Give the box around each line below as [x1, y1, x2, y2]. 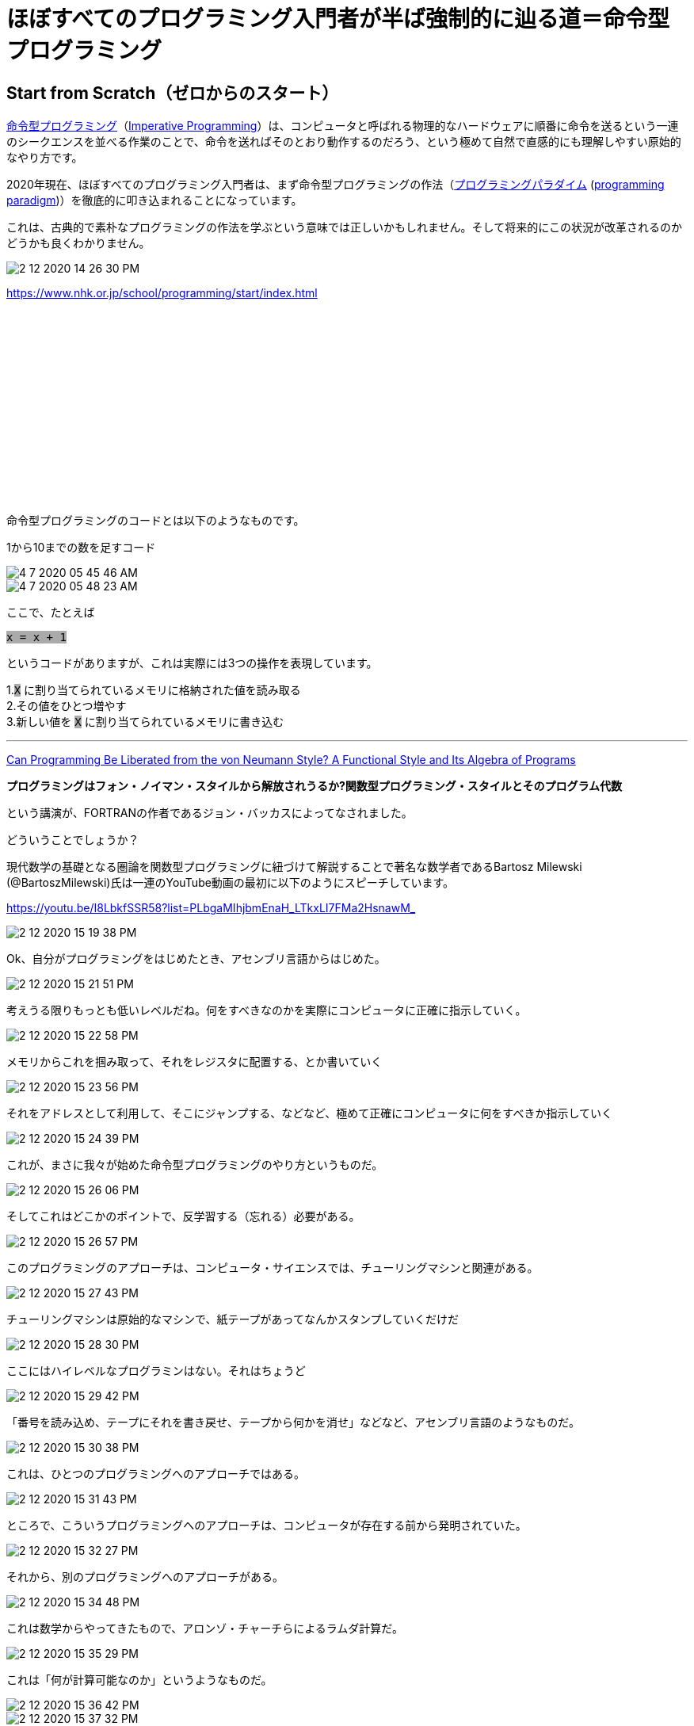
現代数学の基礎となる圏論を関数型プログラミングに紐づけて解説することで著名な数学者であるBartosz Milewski [6, 860, 582, 874]
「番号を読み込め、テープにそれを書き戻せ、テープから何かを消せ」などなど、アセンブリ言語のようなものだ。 [6, 1415, 580, 1430]
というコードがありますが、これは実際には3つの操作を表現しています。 [6, 656, 378, 670]
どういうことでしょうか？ [6, 833, 139, 847]
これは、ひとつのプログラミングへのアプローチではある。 [6, 1467, 306, 1481]
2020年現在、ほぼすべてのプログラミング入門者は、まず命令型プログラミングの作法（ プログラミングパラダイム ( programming [6, 178, 665, 192]
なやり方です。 [6, 151, 83, 165]
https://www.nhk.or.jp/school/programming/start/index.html [6, 286, 318, 300]
